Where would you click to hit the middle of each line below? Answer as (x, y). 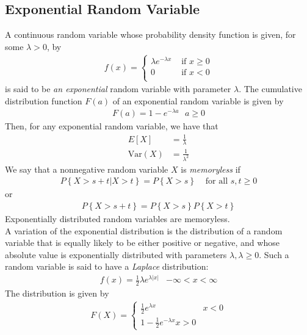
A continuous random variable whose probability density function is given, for (150, 34)
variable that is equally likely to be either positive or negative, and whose (142, 243)
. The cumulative (270, 89)
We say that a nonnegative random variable (87, 169)
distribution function (44, 100)
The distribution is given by (57, 293)
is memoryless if (211, 169)
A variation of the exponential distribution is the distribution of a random (144, 230)
